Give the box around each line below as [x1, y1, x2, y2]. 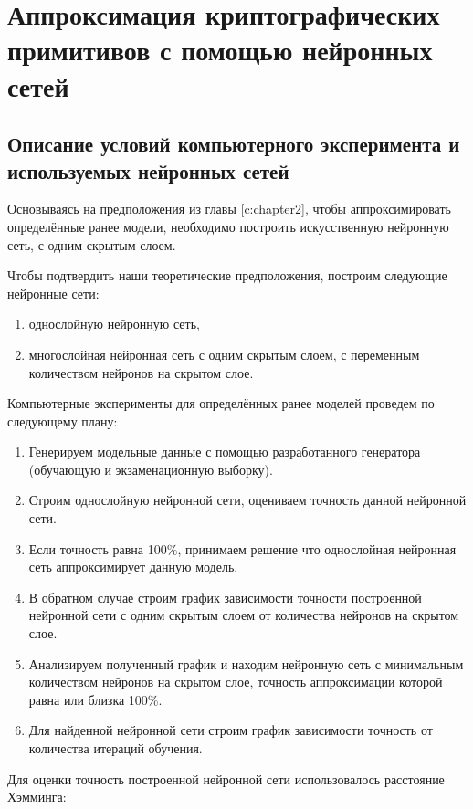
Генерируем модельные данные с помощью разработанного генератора [28, 442, 421, 461]
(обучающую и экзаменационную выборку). [28, 459, 273, 478]
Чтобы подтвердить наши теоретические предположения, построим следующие [7, 266, 447, 285]
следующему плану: [7, 411, 118, 430]
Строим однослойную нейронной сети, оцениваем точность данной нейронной [28, 490, 467, 510]
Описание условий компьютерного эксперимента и [7, 130, 460, 158]
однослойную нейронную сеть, [28, 314, 200, 333]
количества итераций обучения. [28, 739, 203, 757]
